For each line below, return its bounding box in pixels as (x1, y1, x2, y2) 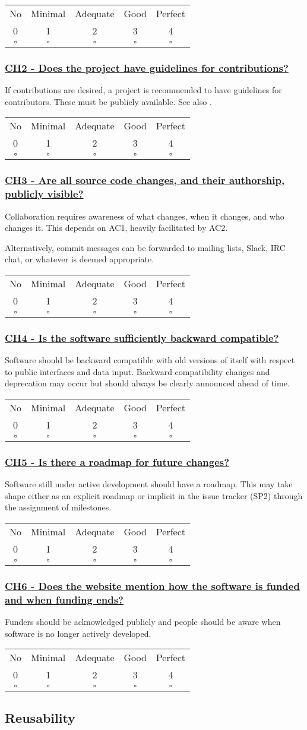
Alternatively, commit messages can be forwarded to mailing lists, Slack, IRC (5, 241, 286, 253)
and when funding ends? (5, 592, 124, 607)
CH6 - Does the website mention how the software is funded (5, 578, 300, 593)
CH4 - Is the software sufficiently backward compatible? (5, 330, 279, 345)
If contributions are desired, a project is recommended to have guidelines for (5, 84, 282, 96)
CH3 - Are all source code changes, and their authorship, (5, 173, 285, 188)
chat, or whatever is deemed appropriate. (5, 253, 154, 265)
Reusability (5, 708, 75, 726)
